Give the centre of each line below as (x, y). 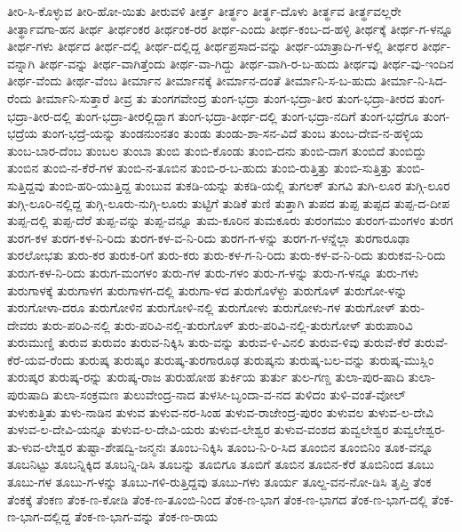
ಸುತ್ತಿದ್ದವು (26, 185)
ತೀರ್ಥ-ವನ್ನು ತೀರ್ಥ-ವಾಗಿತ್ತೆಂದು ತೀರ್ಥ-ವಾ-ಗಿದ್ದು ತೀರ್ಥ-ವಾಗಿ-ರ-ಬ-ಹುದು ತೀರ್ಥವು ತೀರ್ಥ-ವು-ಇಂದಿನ (246, 63)
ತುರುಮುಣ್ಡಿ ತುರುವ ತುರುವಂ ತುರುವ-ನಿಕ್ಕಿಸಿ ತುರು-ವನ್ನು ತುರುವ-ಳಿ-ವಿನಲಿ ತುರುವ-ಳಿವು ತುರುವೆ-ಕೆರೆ (209, 342)
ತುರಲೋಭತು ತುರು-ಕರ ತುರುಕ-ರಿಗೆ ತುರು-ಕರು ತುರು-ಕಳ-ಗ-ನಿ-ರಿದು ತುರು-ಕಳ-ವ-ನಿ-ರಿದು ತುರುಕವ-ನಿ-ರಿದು (227, 255)
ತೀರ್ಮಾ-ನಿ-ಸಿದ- (414, 81)
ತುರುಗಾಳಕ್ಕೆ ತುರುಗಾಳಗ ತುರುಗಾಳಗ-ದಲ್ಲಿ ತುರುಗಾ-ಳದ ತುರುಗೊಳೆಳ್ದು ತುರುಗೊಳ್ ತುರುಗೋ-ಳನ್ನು (207, 290)
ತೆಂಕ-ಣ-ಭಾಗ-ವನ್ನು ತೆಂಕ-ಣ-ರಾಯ (146, 516)
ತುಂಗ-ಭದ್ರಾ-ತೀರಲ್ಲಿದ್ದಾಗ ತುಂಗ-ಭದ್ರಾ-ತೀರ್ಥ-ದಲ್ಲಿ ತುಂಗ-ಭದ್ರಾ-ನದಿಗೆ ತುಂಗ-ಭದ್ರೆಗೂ (247, 115)
